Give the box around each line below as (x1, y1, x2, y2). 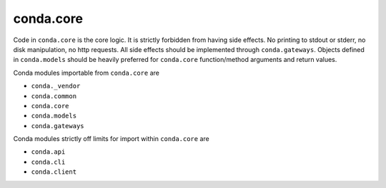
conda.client (31, 168, 77, 176)
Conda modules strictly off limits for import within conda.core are (13, 135, 210, 143)
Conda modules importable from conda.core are (13, 68, 160, 77)
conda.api (31, 148, 66, 156)
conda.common (31, 92, 77, 100)
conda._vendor (31, 82, 81, 90)
